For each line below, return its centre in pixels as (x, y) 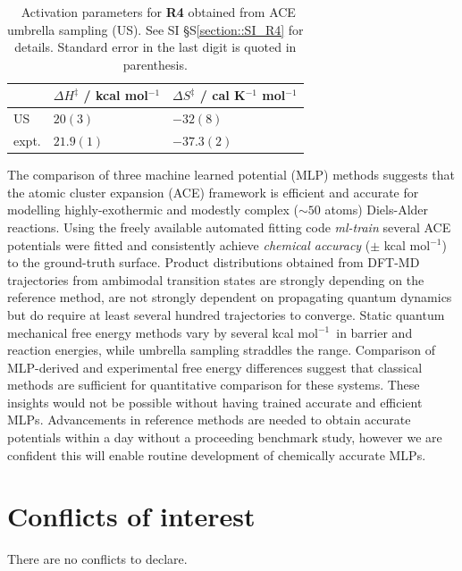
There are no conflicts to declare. (97, 559)
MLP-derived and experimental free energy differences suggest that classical (215, 367)
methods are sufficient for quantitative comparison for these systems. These (214, 385)
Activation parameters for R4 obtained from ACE (158, 12)
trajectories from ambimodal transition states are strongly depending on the (216, 279)
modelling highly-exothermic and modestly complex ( (153, 210)
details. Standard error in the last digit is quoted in (155, 47)
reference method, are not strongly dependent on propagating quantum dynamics (230, 297)
